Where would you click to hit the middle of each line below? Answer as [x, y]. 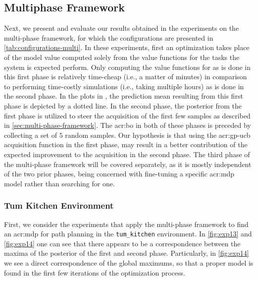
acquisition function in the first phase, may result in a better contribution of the [126, 144]
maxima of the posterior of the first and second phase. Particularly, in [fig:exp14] [127, 253]
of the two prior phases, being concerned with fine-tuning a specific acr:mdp [119, 174]
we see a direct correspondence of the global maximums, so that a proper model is [129, 262]
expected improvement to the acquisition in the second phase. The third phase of [127, 154]
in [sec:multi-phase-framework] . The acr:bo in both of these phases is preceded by [128, 125]
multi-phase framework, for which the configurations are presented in [109, 37]
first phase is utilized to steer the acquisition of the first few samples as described [127, 115]
